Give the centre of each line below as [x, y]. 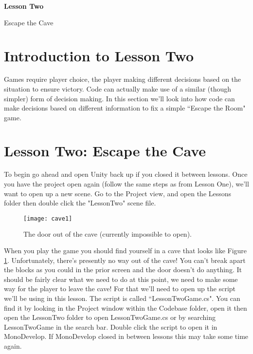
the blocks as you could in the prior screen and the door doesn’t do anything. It [123, 270]
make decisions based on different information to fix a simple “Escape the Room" [125, 108]
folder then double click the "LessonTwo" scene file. [80, 203]
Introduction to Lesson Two [99, 56]
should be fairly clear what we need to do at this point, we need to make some [121, 279]
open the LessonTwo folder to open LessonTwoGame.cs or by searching [110, 317]
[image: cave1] [48, 218]
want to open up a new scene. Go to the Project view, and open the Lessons [118, 193]
